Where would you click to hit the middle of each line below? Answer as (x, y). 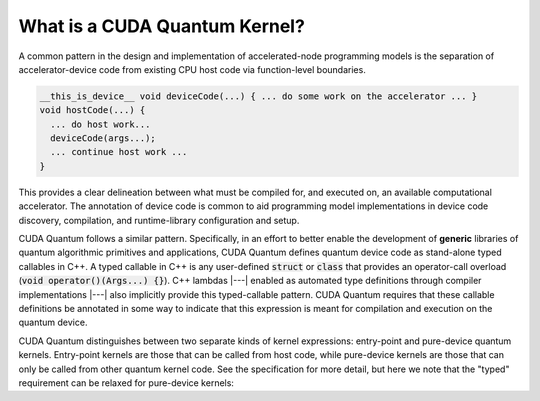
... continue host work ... (119, 152)
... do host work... (100, 124)
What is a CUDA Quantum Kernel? (161, 26)
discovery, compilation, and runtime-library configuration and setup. (159, 220)
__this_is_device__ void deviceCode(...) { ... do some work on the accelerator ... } (258, 96)
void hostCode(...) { (92, 110)
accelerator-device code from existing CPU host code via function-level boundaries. (192, 69)
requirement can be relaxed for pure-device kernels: (126, 382)
